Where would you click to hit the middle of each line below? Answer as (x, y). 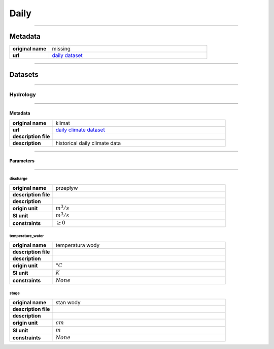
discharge (19, 179)
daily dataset (67, 55)
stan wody (68, 302)
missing (61, 49)
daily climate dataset (80, 130)
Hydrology (23, 95)
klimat (63, 123)
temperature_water (27, 236)
